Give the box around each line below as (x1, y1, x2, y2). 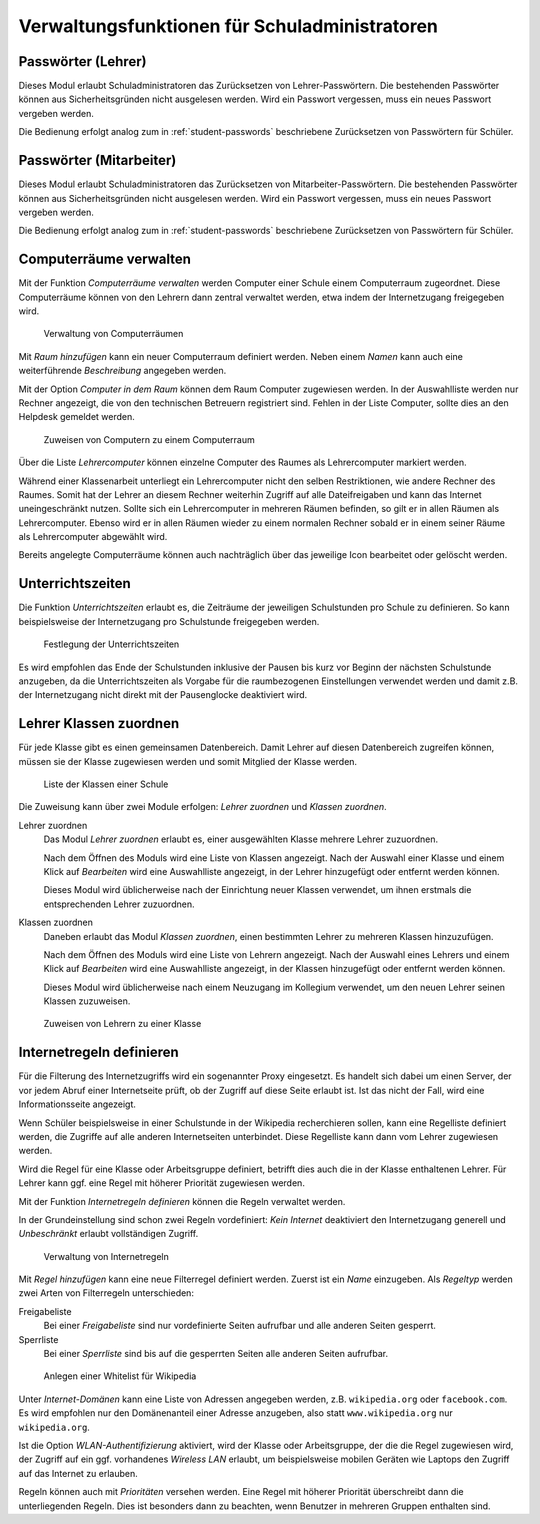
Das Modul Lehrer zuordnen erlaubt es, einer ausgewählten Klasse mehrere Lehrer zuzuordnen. (43, 833, 439, 845)
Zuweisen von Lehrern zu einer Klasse (43, 1018, 202, 1030)
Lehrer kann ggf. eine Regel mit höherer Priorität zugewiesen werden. (18, 1177, 305, 1189)
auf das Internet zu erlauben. (18, 1467, 139, 1479)
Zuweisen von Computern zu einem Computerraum (43, 433, 255, 445)
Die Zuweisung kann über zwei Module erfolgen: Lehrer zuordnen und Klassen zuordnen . (18, 801, 387, 813)
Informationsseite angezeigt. (18, 1098, 137, 1110)
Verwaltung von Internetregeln (43, 1250, 170, 1262)
